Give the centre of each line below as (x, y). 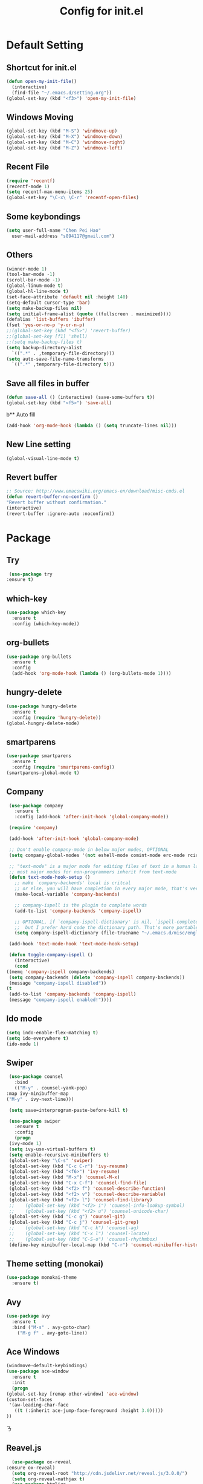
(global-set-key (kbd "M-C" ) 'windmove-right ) (66, 143)
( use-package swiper (35, 1121)
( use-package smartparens (39, 756)
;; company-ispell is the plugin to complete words (81, 905)
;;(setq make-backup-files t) (44, 342)
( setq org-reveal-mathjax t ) (48, 1479)
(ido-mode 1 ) (23, 1044)
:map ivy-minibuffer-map (37, 1094)
